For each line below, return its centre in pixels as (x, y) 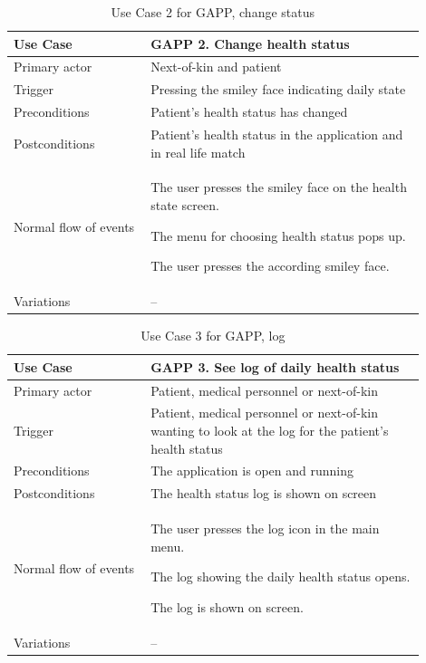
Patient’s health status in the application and (277, 134)
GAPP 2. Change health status (250, 43)
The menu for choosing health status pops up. (278, 235)
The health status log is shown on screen (264, 493)
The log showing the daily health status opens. (281, 577)
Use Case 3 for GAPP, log (213, 336)
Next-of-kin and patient (216, 67)
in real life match (198, 152)
